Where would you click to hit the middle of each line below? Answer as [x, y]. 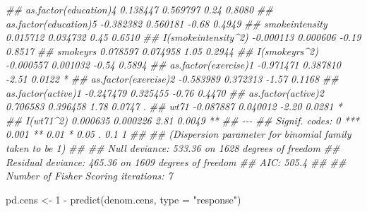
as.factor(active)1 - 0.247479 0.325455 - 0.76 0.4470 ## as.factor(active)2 [165, 92]
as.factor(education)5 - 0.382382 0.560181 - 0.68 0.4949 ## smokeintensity [167, 23]
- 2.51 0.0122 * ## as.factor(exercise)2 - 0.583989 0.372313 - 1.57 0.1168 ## [172, 78]
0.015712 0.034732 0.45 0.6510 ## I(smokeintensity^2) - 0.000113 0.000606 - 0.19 [183, 37]
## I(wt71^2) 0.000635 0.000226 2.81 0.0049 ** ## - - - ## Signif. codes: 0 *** [182, 120]
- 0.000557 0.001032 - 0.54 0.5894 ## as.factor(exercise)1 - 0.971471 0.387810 [173, 65]
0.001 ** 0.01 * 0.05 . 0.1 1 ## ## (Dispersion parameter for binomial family [179, 134]
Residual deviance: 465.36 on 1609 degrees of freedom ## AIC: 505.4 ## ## [176, 161]
